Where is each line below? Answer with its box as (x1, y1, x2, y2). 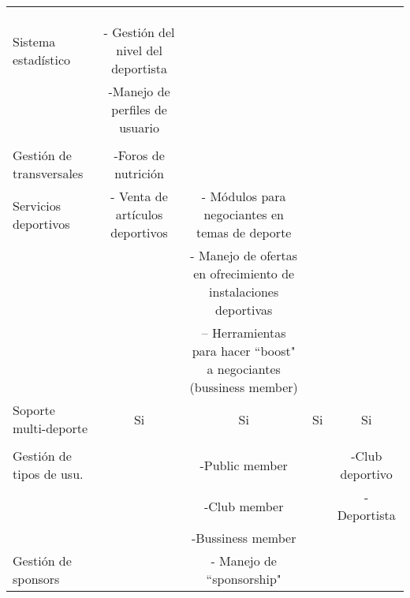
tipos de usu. (13, 465, 84, 483)
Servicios (13, 196, 61, 215)
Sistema (13, 32, 56, 50)
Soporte (13, 401, 55, 419)
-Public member (199, 455, 288, 474)
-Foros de (114, 146, 165, 164)
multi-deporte (13, 419, 88, 437)
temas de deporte (196, 223, 292, 241)
